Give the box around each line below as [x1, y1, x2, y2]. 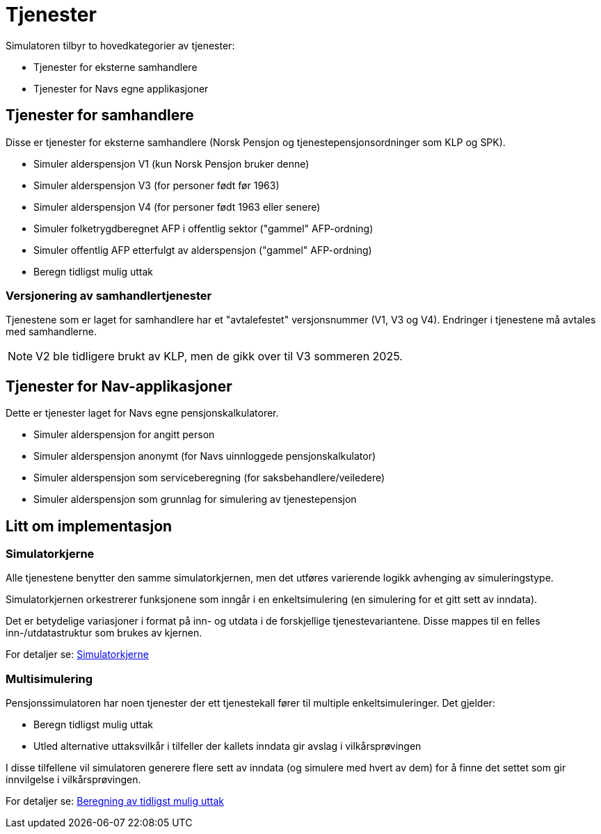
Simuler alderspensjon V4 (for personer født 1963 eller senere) [33, 200, 321, 213]
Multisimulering [6, 671, 93, 686]
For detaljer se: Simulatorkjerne [6, 648, 149, 661]
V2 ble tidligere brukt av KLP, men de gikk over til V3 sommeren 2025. [35, 349, 403, 364]
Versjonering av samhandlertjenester [6, 288, 212, 303]
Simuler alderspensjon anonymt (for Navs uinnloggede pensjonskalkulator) [33, 450, 376, 463]
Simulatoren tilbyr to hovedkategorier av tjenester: [6, 39, 235, 51]
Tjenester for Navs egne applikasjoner [33, 82, 209, 95]
